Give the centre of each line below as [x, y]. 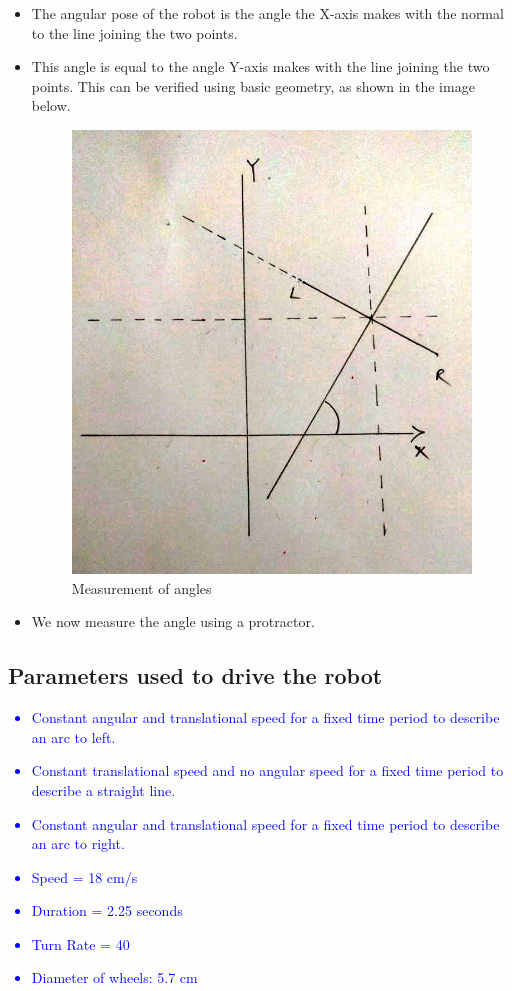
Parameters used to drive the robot [195, 675]
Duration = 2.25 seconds [107, 910]
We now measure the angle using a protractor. [173, 621]
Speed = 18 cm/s [84, 876]
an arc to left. [73, 736]
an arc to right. [78, 843]
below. [51, 105]
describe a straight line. [103, 789]
